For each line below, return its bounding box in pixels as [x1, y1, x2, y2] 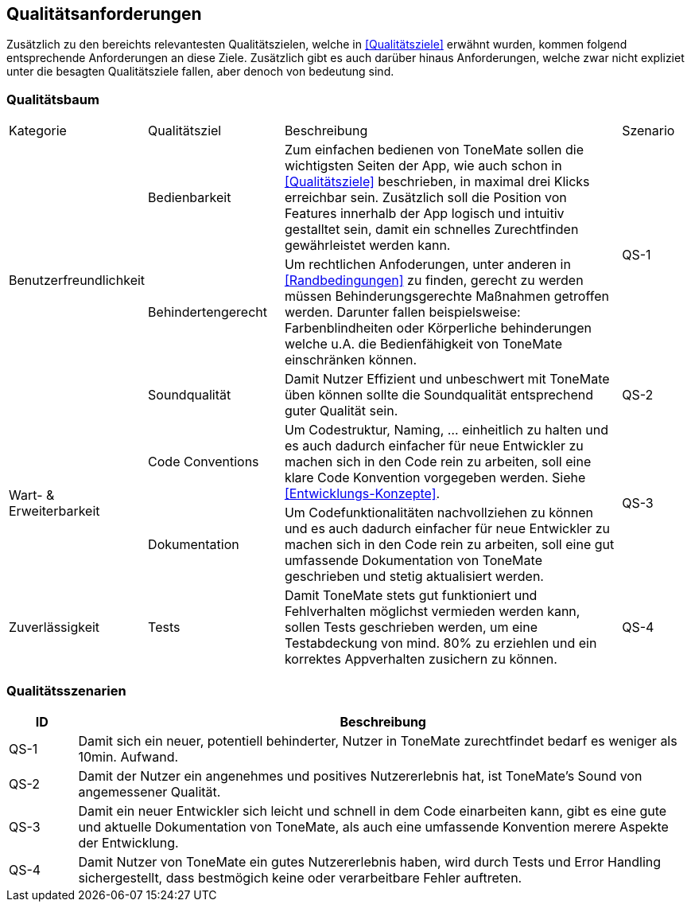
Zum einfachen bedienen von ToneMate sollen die [284, 142, 584, 158]
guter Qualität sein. [284, 403, 398, 419]
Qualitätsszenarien [6, 682, 126, 699]
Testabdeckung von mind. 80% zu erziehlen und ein [284, 635, 597, 652]
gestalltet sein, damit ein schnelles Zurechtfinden [284, 221, 579, 238]
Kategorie [9, 123, 67, 139]
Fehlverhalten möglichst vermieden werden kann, [284, 603, 580, 620]
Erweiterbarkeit [9, 503, 100, 520]
